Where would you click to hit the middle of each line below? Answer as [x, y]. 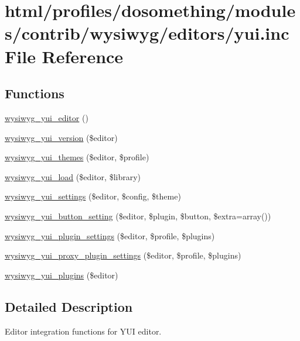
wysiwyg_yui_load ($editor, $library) [73, 176]
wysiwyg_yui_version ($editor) [61, 137]
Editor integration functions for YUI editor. [83, 331]
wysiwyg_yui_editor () [47, 117]
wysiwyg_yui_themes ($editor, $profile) [77, 157]
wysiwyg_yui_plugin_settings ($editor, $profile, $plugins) [110, 235]
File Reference [64, 56]
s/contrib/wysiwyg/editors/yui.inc [147, 33]
